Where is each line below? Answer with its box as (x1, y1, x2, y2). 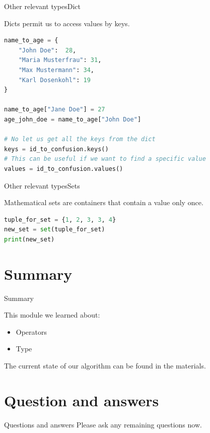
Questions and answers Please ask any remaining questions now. (4, 419, 202, 429)
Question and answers (4, 390, 159, 410)
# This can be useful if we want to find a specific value (4, 155, 206, 163)
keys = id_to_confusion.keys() (4, 145, 109, 153)
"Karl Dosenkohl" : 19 (18, 76, 91, 84)
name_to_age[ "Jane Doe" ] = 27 (4, 106, 105, 113)
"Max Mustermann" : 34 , (18, 66, 95, 74)
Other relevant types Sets (4, 180, 80, 191)
